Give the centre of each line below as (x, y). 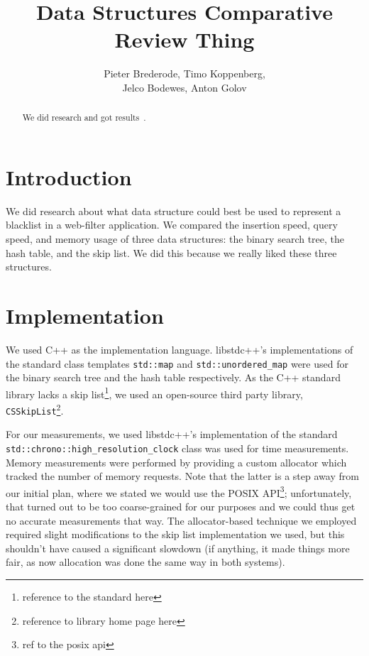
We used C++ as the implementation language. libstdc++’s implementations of (180, 349)
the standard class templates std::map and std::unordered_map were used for (177, 363)
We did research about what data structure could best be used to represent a (174, 211)
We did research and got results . (84, 117)
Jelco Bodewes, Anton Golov (184, 87)
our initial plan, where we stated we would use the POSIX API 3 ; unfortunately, (179, 491)
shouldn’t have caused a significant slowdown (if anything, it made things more (178, 548)
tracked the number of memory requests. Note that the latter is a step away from (182, 476)
